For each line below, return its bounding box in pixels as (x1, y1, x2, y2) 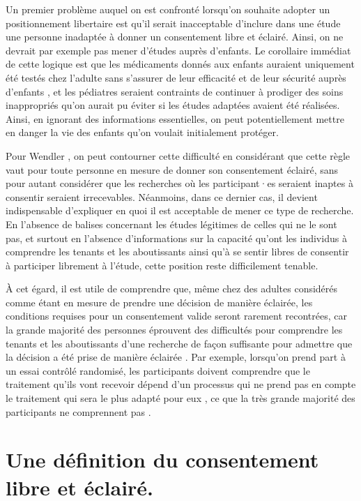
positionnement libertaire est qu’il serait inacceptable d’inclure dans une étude (6, 15, 341, 30)
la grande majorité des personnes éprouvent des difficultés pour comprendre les (6, 322, 343, 337)
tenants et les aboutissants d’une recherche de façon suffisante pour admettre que (6, 336, 353, 350)
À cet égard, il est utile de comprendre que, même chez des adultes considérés (6, 281, 338, 296)
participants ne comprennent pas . (6, 404, 151, 419)
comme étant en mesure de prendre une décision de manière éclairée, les (6, 294, 313, 309)
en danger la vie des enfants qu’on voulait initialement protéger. (6, 125, 279, 140)
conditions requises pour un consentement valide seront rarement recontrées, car (6, 308, 347, 323)
